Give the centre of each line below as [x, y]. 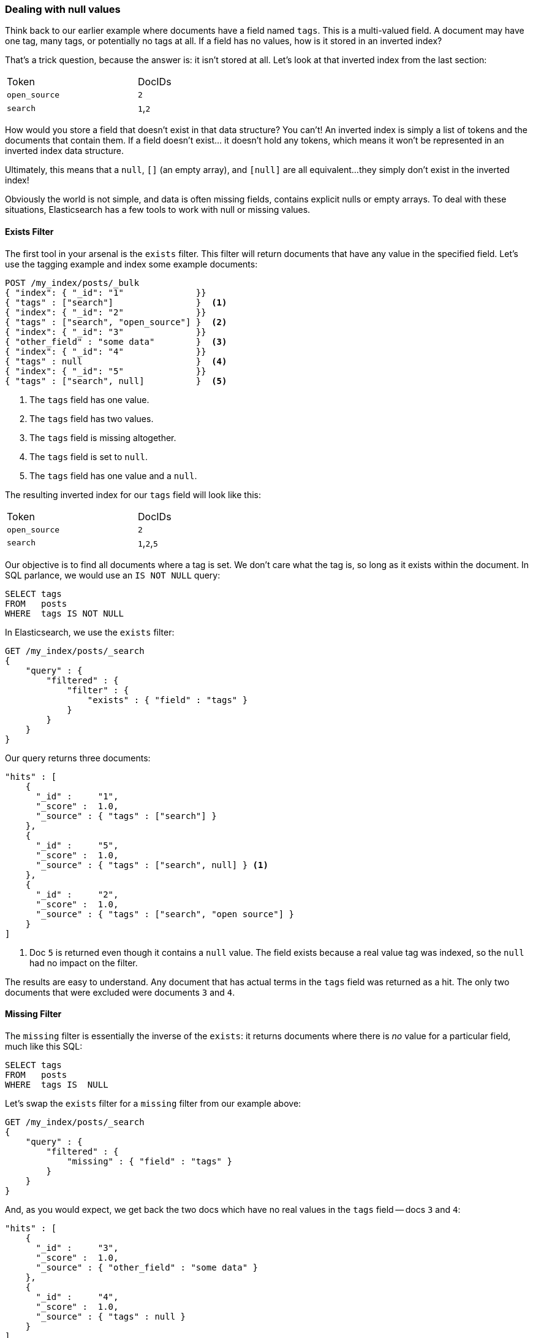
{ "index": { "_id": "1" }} [106, 292]
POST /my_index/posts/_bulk [72, 283]
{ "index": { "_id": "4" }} [106, 351]
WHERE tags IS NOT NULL [64, 613]
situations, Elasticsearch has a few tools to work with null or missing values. [158, 210]
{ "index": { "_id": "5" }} [106, 371]
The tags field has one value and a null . [113, 475]
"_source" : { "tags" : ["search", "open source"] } [165, 914]
